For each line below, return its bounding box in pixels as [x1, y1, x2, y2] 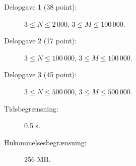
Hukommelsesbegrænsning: [4, 137, 87, 147]
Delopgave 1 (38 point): [4, 2, 77, 12]
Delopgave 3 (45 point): [4, 69, 77, 80]
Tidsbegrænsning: [4, 103, 58, 114]
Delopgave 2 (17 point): [4, 35, 77, 46]
